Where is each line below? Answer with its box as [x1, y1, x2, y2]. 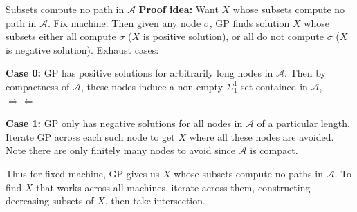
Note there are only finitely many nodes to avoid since [6, 143, 235, 157]
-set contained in [237, 79, 308, 93]
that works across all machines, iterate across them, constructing [36, 180, 311, 194]
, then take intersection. [104, 193, 205, 208]
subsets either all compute [6, 29, 116, 44]
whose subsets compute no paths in [174, 166, 323, 180]
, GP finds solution [209, 15, 290, 30]
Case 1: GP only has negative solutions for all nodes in [6, 116, 243, 131]
